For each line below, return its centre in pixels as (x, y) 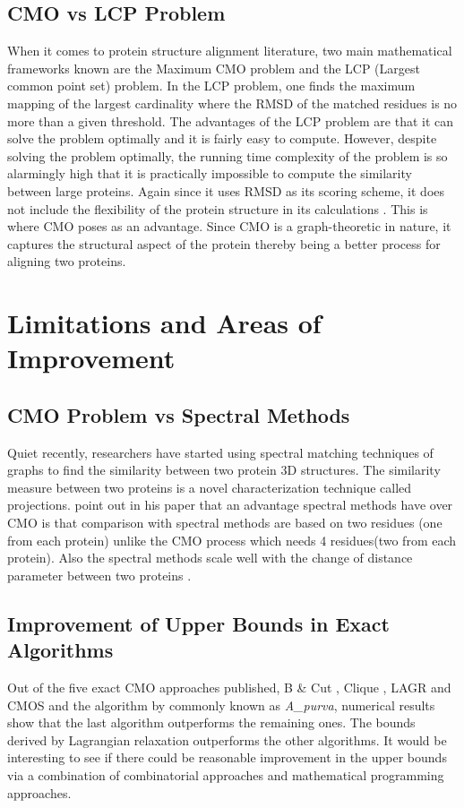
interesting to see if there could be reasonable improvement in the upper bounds (227, 757)
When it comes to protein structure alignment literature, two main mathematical (230, 51)
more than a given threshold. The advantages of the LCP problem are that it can (231, 120)
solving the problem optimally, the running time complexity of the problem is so (228, 155)
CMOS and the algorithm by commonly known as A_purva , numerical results (221, 705)
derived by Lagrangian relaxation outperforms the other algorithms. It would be (227, 739)
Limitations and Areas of (164, 323)
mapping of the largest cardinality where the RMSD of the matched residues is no (232, 103)
